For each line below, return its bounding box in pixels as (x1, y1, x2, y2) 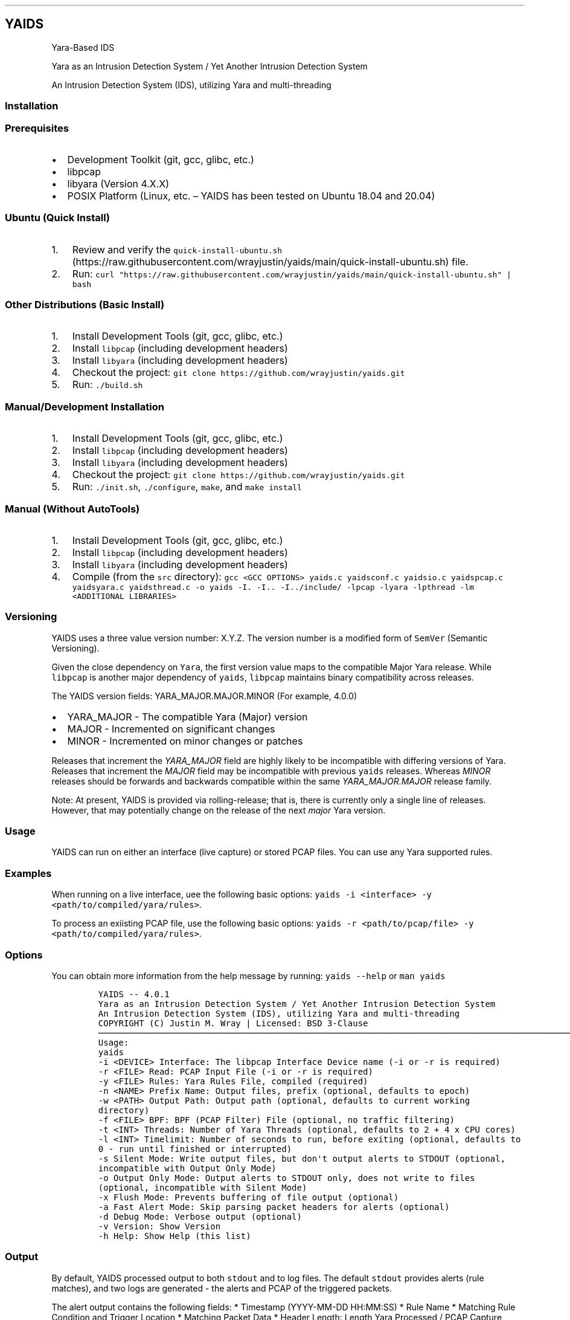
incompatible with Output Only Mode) (98, 1163, 277, 1173)
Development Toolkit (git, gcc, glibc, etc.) (67, 153, 254, 166)
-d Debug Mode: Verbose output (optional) (98, 1211, 302, 1221)
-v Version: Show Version (98, 1221, 221, 1231)
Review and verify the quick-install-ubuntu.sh (72, 243, 283, 256)
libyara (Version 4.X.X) (67, 177, 170, 190)
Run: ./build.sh (72, 378, 143, 391)
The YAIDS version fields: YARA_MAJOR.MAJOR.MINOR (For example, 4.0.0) (51, 690, 357, 701)
